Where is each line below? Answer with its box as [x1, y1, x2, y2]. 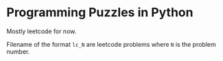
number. [6, 47, 30, 56]
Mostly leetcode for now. [6, 27, 77, 35]
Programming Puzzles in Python [6, 5, 193, 20]
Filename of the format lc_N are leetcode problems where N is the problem [6, 40, 217, 48]
